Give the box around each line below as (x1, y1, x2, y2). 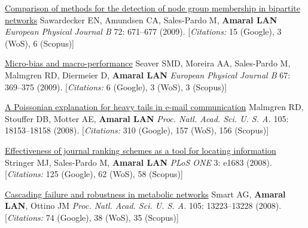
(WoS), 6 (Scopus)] (5, 37, 74, 49)
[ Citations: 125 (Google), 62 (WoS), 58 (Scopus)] (5, 168, 183, 180)
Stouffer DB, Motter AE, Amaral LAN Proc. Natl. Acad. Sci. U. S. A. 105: (5, 112, 289, 124)
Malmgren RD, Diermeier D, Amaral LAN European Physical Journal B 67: (5, 68, 291, 81)
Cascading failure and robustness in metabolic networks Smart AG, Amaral (5, 187, 286, 200)
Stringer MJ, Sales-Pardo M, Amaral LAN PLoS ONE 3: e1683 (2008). (5, 156, 272, 168)
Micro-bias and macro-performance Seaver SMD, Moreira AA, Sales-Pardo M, (5, 57, 291, 69)
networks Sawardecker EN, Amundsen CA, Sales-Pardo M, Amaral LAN (5, 13, 277, 26)
